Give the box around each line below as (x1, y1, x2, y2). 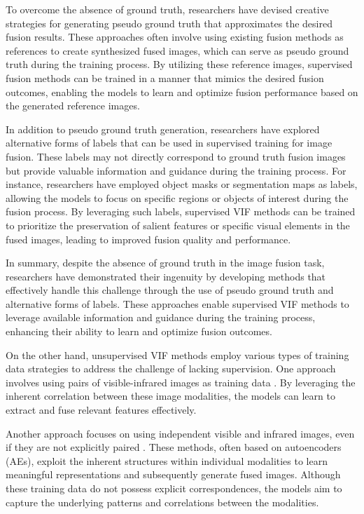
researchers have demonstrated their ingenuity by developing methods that (6, 269, 326, 283)
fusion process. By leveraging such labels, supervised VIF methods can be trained (6, 204, 356, 219)
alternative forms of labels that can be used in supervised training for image (6, 135, 332, 150)
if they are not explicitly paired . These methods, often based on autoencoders (6, 440, 342, 454)
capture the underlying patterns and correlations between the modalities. (6, 494, 319, 509)
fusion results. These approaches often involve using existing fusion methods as (6, 29, 344, 44)
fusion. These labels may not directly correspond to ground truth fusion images (6, 149, 346, 163)
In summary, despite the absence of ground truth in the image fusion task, (6, 255, 325, 270)
